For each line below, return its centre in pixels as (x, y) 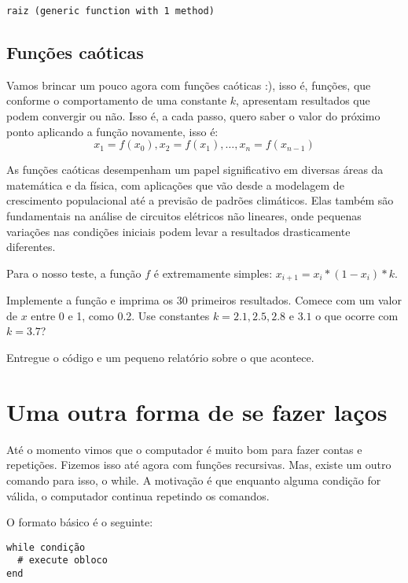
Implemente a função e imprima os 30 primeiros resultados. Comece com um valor (204, 300)
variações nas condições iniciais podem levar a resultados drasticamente (178, 231)
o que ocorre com (357, 315)
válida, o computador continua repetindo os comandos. (138, 495)
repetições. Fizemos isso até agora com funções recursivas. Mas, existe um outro (199, 465)
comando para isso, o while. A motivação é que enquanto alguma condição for (194, 480)
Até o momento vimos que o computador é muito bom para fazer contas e (184, 449)
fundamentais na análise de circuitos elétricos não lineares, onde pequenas (184, 216)
